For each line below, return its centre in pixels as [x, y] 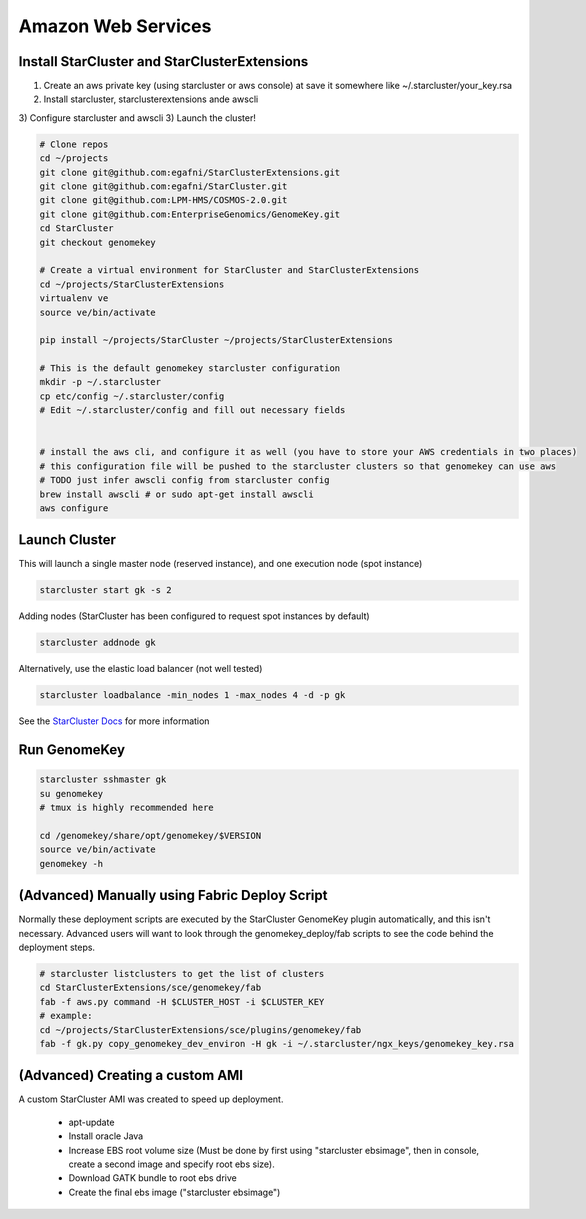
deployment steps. [56, 947]
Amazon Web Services [115, 26]
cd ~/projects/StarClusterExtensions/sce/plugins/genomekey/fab [200, 1029]
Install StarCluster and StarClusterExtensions [163, 61]
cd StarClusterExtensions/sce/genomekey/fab [150, 988]
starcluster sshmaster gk [103, 779]
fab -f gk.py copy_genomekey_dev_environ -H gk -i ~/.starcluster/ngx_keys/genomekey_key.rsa [277, 1043]
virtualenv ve [74, 298]
